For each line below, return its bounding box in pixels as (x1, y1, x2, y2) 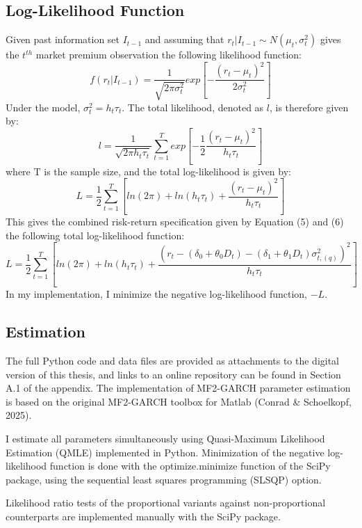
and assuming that (145, 32, 224, 47)
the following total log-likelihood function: (6, 227, 185, 242)
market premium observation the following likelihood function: (35, 47, 302, 62)
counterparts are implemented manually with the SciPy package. (6, 509, 281, 524)
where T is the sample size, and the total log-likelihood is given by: (6, 163, 291, 178)
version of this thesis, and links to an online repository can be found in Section (6, 367, 341, 381)
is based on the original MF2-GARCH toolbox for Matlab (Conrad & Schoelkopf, (6, 394, 352, 408)
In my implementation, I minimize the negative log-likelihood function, (6, 287, 308, 301)
